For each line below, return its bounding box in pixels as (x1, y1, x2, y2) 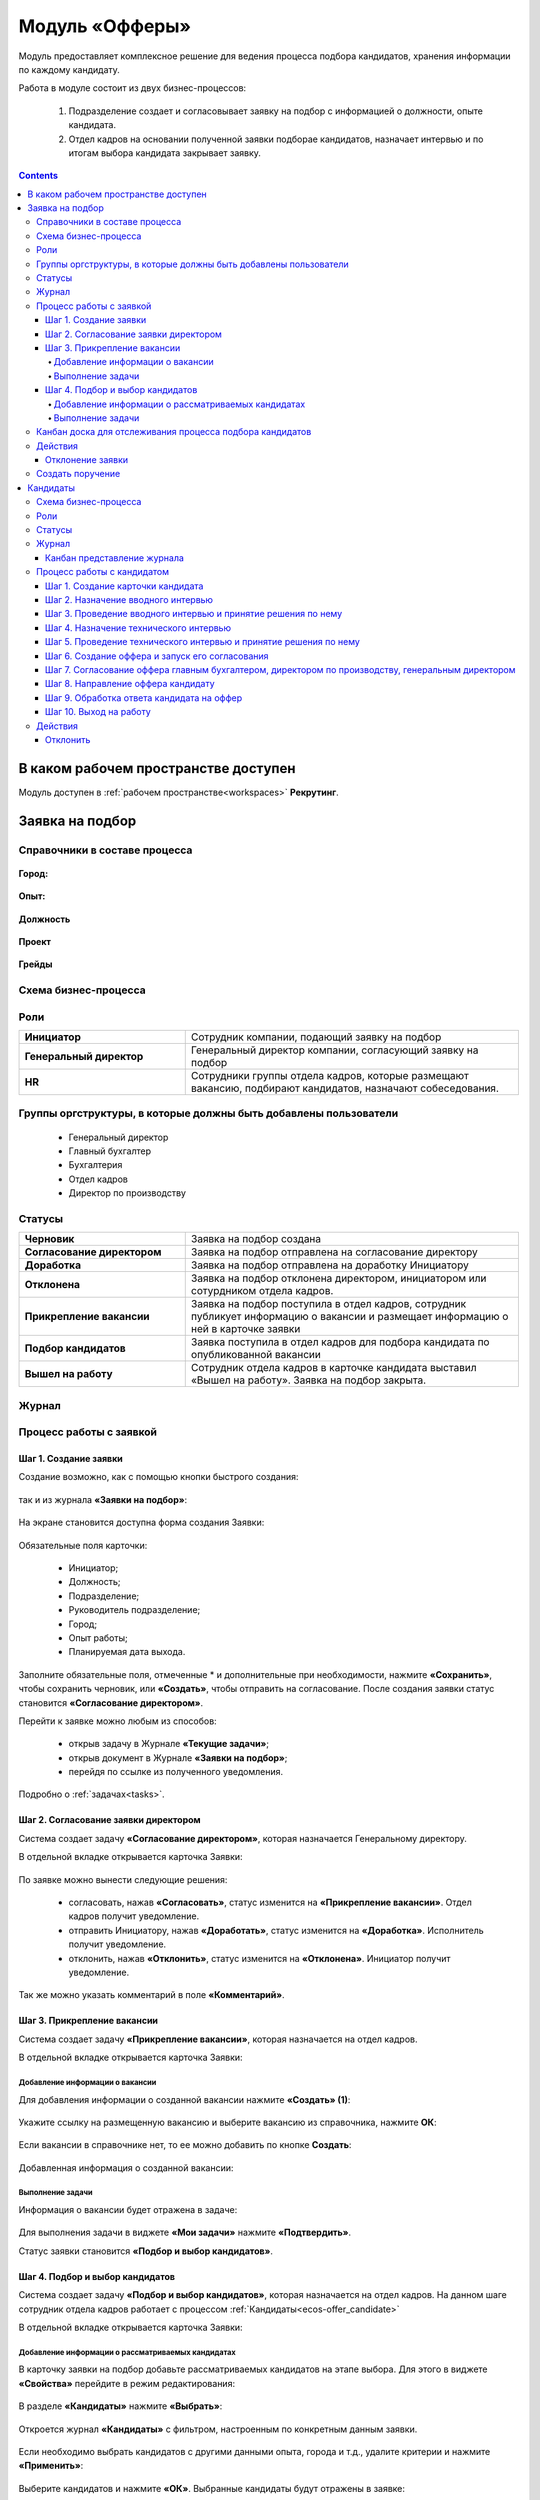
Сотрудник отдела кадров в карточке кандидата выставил (190, 1361, 477, 1375)
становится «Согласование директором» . (18, 1696, 204, 1709)
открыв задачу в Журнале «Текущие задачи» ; (68, 1738, 270, 1750)
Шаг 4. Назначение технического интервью (45, 621, 232, 634)
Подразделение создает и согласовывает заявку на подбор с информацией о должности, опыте (68, 105, 484, 117)
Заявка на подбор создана (190, 1232, 322, 1246)
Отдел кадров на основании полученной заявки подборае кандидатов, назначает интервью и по (68, 133, 484, 145)
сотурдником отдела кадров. (190, 1284, 334, 1298)
